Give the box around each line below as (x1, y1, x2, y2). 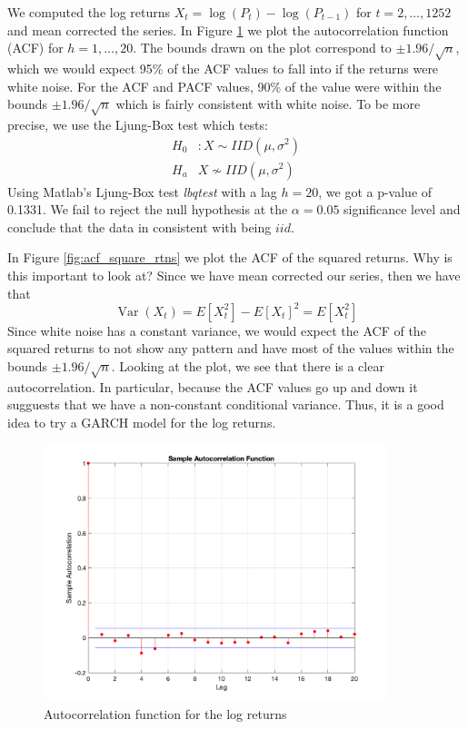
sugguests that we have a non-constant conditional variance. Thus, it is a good (7, 395, 444, 414)
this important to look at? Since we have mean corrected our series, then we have (7, 265, 461, 284)
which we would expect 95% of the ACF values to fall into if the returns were (7, 58, 439, 77)
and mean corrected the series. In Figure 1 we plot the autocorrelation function (7, 20, 449, 39)
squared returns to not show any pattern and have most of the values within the (7, 339, 454, 358)
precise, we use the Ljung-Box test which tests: (7, 114, 268, 133)
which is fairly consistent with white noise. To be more (115, 94, 421, 113)
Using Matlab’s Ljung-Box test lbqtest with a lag (7, 182, 277, 201)
